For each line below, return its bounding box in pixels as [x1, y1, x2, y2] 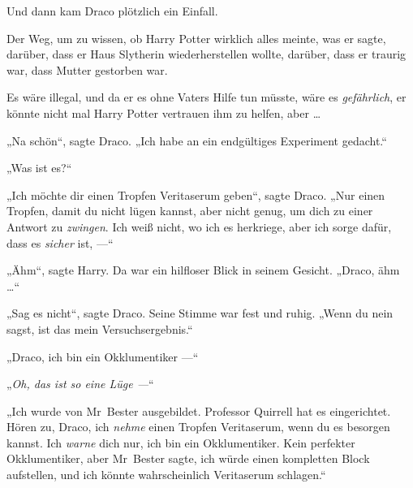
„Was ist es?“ [6, 159, 72, 176]
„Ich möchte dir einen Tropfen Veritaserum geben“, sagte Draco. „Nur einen [6, 186, 385, 203]
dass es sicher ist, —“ [6, 234, 114, 251]
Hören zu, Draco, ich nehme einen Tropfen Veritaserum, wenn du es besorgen [6, 418, 390, 435]
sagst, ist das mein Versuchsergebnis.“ [6, 320, 193, 337]
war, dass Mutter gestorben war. [6, 61, 168, 78]
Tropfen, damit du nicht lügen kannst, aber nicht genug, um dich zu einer [6, 202, 373, 219]
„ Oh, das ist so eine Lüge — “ [6, 375, 154, 392]
